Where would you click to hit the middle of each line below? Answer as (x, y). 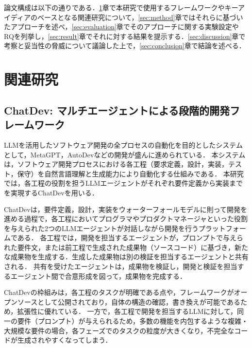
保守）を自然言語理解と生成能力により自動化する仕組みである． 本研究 (130, 173)
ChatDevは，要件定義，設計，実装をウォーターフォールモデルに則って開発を (126, 209)
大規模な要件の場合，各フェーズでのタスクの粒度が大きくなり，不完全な (119, 330)
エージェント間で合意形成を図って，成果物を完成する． (99, 276)
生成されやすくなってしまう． (65, 340)
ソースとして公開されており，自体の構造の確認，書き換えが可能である (129, 301)
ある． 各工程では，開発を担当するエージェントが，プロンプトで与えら (130, 238)
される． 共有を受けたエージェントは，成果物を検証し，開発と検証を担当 (121, 266)
